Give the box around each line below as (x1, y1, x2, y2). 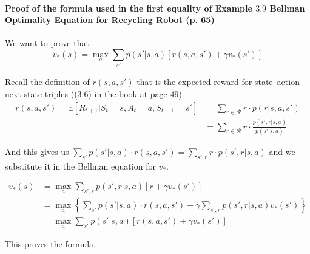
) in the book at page (88, 87, 167, 100)
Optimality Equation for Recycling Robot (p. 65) (5, 13, 215, 26)
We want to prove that (5, 36, 89, 49)
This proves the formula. (5, 238, 96, 250)
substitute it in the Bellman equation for (5, 159, 156, 172)
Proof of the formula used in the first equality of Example (5, 1, 252, 14)
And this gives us (5, 145, 69, 157)
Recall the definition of (5, 75, 90, 88)
